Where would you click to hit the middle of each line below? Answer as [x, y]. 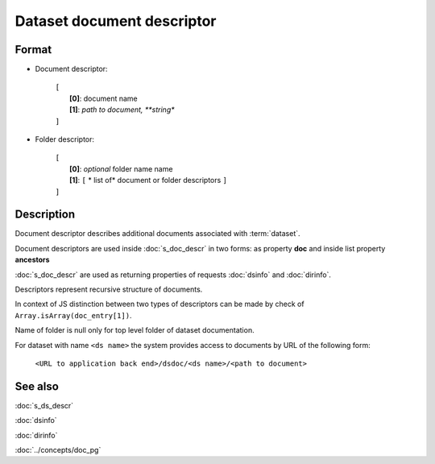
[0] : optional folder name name [121, 168]
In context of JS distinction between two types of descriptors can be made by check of [160, 304]
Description [45, 215]
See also [37, 386]
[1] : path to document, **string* [122, 110]
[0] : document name [104, 98]
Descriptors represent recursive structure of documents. [109, 289]
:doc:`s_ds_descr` [44, 405]
